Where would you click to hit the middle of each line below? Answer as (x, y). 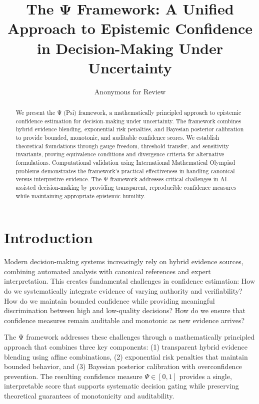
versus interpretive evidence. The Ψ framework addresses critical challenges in (117, 179)
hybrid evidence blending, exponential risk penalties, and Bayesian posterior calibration (130, 129)
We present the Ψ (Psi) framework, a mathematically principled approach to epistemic (128, 113)
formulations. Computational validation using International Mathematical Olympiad (125, 163)
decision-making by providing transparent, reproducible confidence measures (137, 187)
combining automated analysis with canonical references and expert (107, 271)
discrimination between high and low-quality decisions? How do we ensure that (125, 310)
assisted (26, 187)
